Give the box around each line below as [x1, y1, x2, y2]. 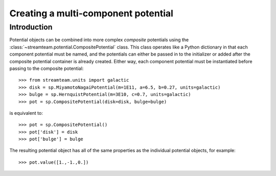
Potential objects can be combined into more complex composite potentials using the [9, 37, 189, 43]
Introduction [9, 22, 53, 32]
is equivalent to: [9, 110, 43, 116]
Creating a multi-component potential [9, 8, 174, 19]
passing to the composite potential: [9, 65, 84, 71]
